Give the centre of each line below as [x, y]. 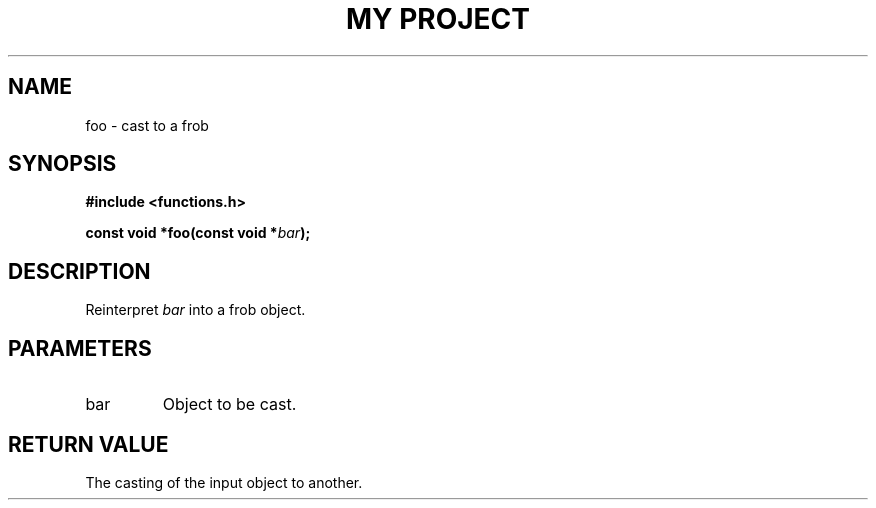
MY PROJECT [438, 19]
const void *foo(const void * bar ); [198, 233]
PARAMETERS [80, 348]
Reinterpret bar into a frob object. [195, 310]
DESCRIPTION [79, 271]
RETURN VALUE [88, 444]
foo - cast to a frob [147, 125]
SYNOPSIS [62, 164]
